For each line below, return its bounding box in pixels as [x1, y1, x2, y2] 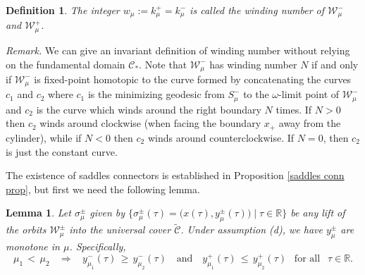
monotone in [6, 239, 60, 254]
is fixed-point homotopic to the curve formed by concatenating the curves [34, 71, 352, 86]
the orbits [6, 222, 47, 237]
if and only [311, 56, 359, 71]
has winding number [209, 56, 297, 71]
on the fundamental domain [6, 56, 125, 71]
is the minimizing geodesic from [87, 87, 225, 102]
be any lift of [290, 205, 345, 220]
